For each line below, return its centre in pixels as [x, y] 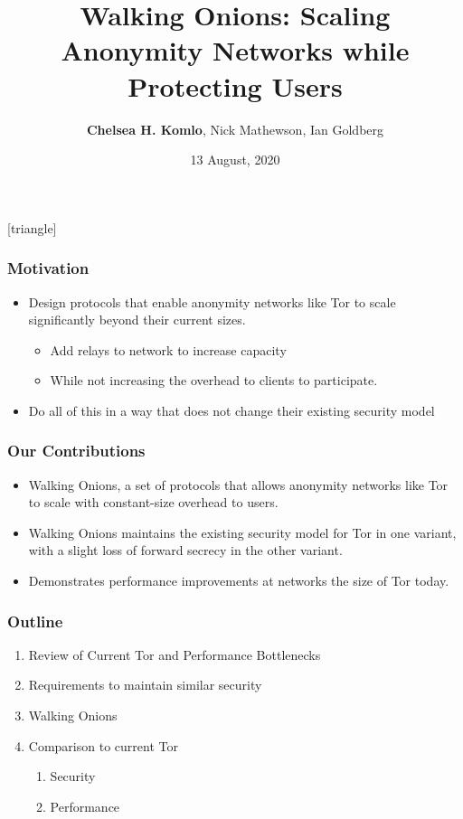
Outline [35, 621]
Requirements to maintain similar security [145, 685]
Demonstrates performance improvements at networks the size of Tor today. [239, 581]
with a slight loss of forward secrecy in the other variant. [185, 550]
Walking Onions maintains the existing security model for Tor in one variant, [242, 532]
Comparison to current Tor [103, 745]
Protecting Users [235, 85]
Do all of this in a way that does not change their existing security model [231, 410]
